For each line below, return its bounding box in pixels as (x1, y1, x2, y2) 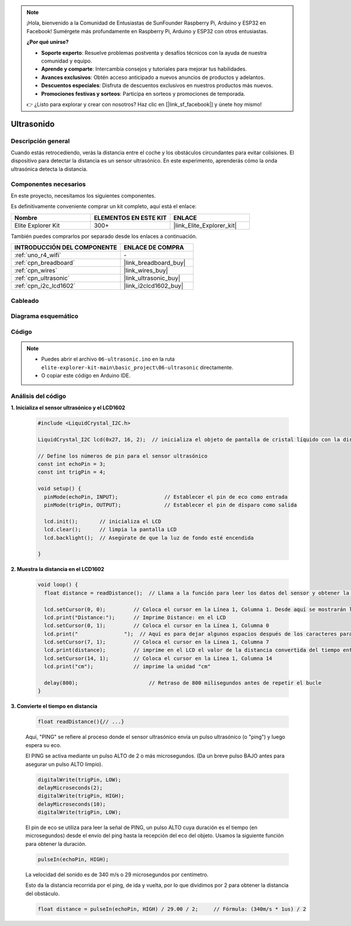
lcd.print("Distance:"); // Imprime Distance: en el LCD (44, 614, 226, 621)
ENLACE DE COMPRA (123, 243, 184, 251)
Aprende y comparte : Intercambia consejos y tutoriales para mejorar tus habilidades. (41, 65, 247, 72)
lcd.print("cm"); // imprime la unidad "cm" (44, 664, 211, 670)
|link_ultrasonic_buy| (123, 274, 181, 282)
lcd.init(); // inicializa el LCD (44, 518, 161, 524)
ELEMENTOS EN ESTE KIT (94, 213, 167, 222)
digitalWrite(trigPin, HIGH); (37, 793, 125, 799)
